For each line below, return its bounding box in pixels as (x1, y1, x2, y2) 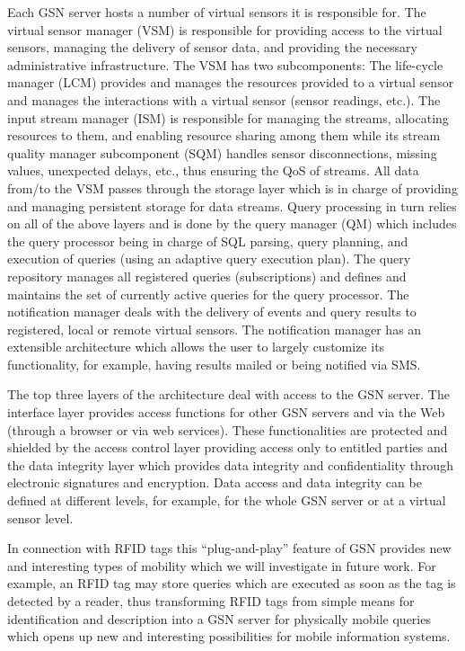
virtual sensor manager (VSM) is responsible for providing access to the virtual (7, 20, 443, 39)
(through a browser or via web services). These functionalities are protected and (7, 420, 448, 439)
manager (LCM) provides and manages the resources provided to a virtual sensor (7, 73, 454, 92)
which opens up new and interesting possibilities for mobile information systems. (7, 627, 451, 646)
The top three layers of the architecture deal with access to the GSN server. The (7, 385, 450, 404)
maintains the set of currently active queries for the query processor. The (7, 284, 409, 303)
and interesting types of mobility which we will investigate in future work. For (7, 556, 436, 575)
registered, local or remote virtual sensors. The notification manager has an (7, 319, 422, 338)
